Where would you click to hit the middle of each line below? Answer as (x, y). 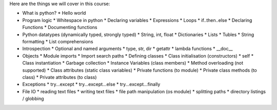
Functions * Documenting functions (60, 28)
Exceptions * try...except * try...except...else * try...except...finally (91, 85)
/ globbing (33, 99)
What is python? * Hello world (54, 13)
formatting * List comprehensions (58, 41)
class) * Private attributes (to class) (60, 77)
